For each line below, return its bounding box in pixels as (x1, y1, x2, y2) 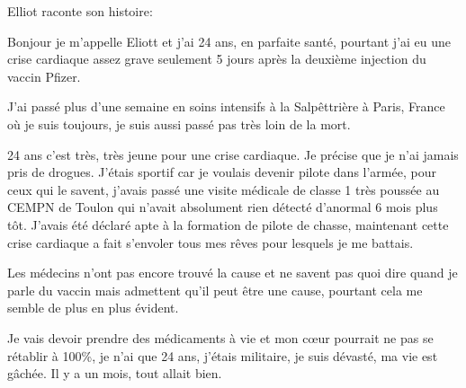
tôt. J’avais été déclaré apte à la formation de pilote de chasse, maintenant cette (7, 215, 449, 234)
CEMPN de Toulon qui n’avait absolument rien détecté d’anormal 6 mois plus (7, 198, 438, 216)
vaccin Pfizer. (7, 66, 81, 85)
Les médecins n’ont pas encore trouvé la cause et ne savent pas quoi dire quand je (7, 263, 458, 282)
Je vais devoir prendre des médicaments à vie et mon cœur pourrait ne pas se (7, 328, 434, 347)
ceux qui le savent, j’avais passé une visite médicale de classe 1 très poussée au (7, 180, 440, 198)
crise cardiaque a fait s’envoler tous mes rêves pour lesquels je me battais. (7, 233, 414, 251)
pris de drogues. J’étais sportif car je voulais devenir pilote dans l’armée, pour (7, 163, 436, 181)
